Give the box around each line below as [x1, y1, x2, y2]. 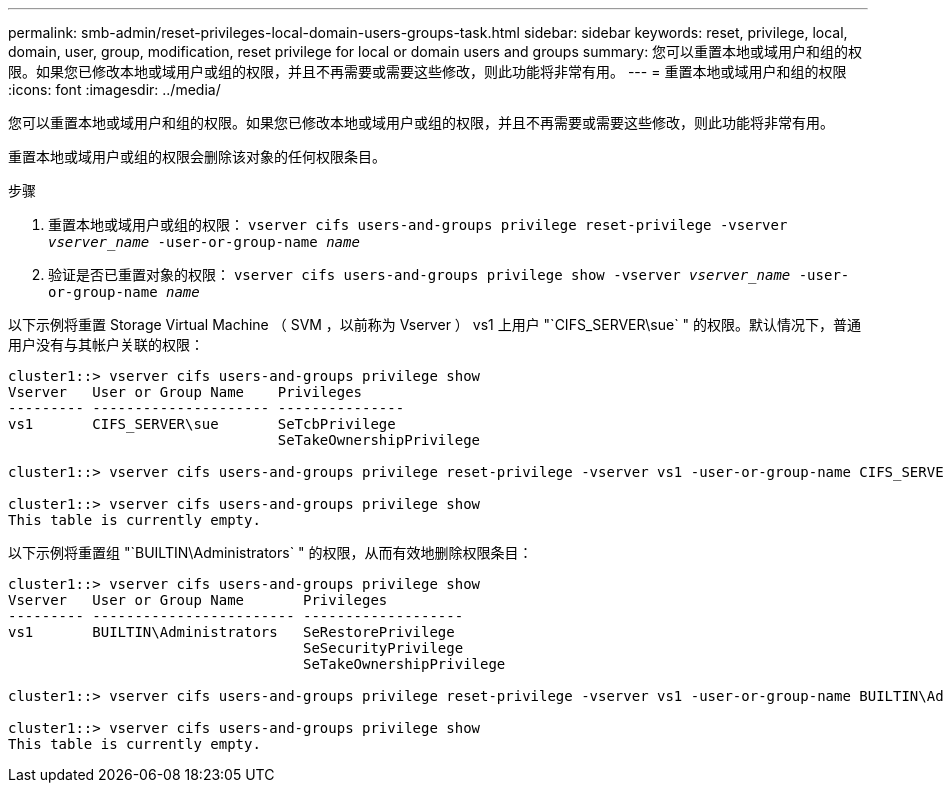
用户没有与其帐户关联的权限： [8, 336, 204, 353]
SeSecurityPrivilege [303, 640, 464, 656]
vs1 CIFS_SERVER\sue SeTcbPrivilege [8, 416, 396, 432]
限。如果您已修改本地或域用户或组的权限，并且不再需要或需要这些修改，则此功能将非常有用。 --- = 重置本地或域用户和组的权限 [8, 63, 847, 80]
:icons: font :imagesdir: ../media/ [8, 81, 221, 98]
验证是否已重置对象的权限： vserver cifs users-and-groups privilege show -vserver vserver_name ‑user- [48, 266, 850, 283]
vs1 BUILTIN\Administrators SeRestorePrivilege [8, 624, 455, 640]
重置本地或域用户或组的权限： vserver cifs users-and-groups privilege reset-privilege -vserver [48, 216, 788, 233]
